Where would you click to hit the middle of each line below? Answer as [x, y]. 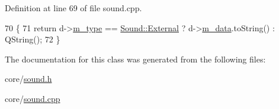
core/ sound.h [28, 79]
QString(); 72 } [33, 39]
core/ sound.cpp [33, 98]
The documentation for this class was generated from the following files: [135, 59]
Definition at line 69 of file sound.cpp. [73, 8]
